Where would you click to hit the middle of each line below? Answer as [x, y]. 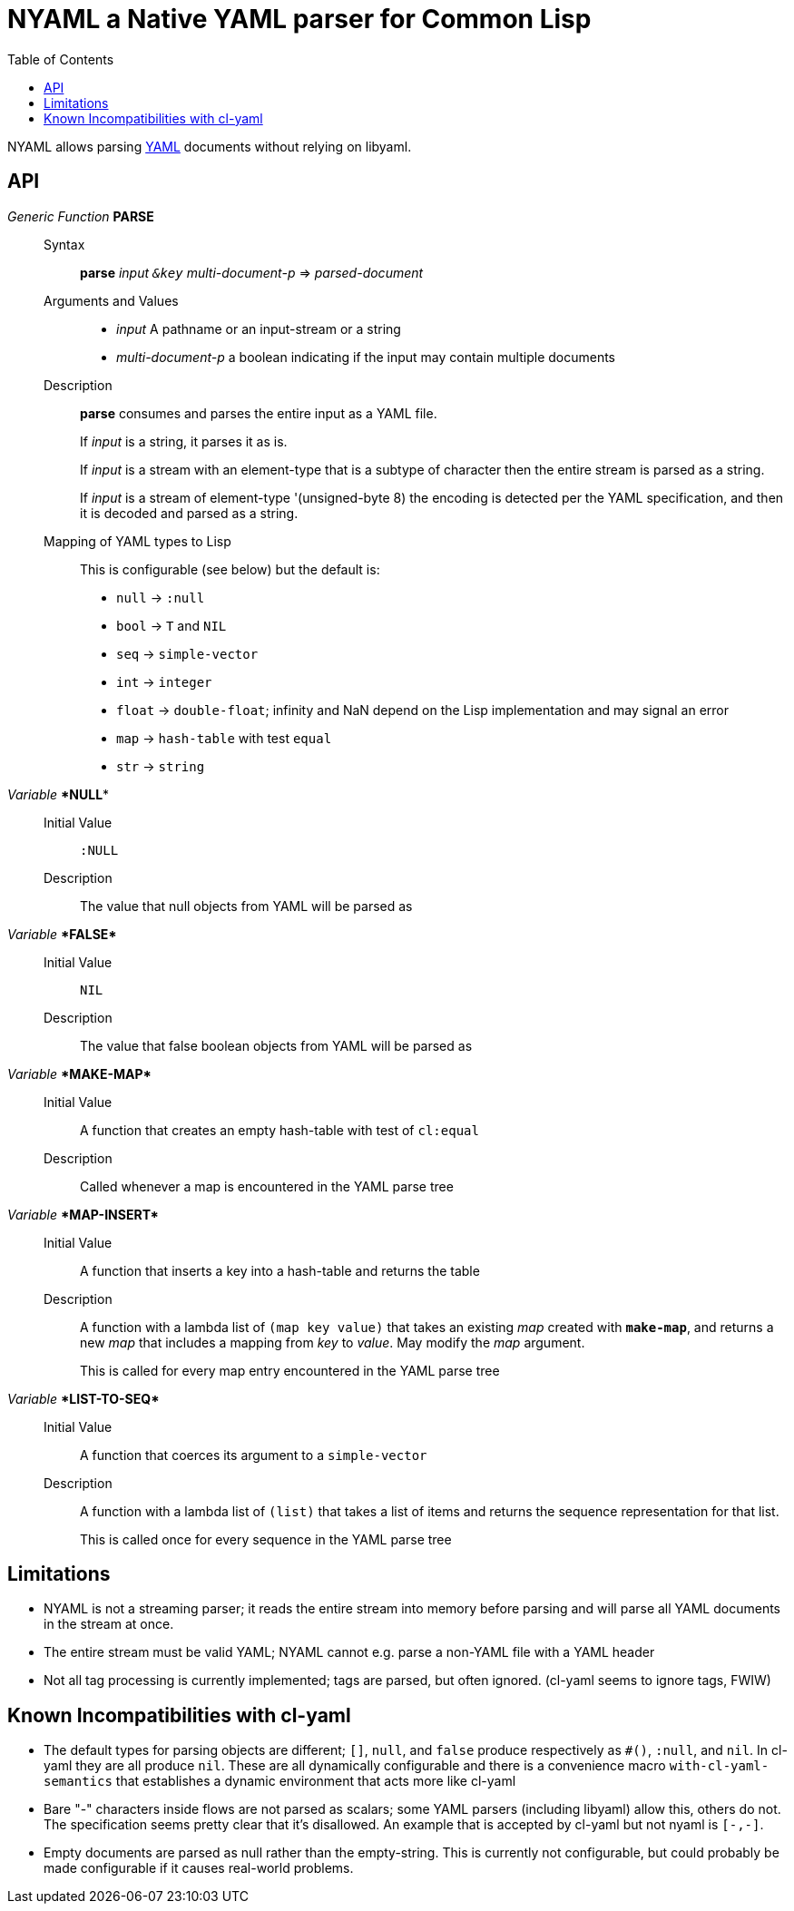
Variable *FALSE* [62, 934]
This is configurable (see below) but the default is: [230, 569]
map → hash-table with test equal [224, 738]
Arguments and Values [111, 300]
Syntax [64, 244]
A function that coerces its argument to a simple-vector [254, 1455]
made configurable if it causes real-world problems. [199, 1868]
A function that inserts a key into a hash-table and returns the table [280, 1270]
